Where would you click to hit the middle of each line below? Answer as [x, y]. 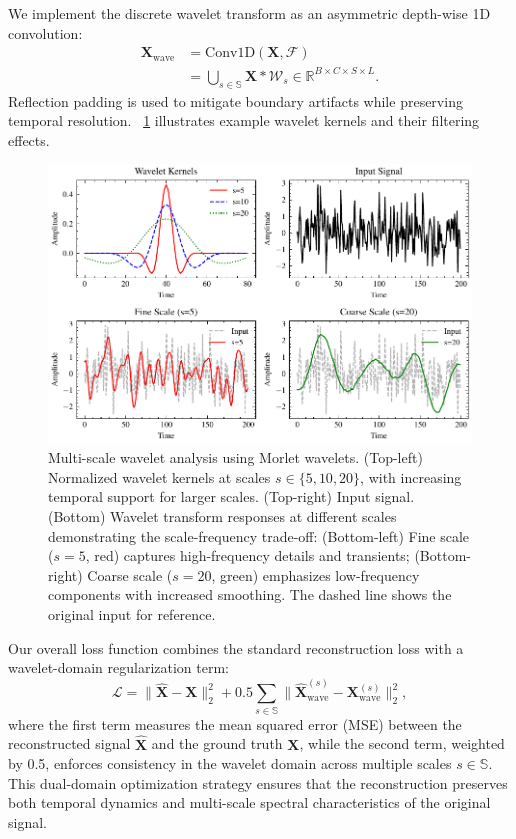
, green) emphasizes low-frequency [315, 574]
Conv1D [230, 53]
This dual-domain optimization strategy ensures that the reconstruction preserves [258, 782]
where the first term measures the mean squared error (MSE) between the [235, 723]
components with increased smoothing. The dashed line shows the [250, 594]
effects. [29, 139]
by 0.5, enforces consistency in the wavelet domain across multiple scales [230, 763]
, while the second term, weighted [402, 743]
